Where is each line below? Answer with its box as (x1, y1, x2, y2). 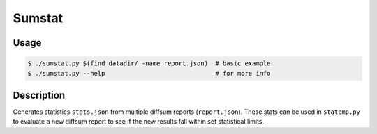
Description (13, 89, 66, 101)
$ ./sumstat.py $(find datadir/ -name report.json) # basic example (27, 60, 271, 67)
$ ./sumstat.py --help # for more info (27, 69, 271, 77)
